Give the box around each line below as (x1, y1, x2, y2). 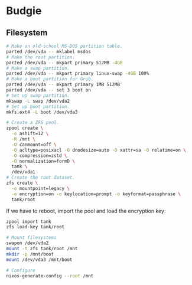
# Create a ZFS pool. (6, 120, 60, 126)
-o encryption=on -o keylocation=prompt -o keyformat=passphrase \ (11, 191, 181, 197)
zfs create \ (6, 180, 38, 186)
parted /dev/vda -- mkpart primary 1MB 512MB (6, 81, 120, 88)
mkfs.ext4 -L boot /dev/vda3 (6, 109, 78, 115)
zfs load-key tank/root (6, 224, 65, 230)
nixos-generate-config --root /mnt (6, 273, 94, 279)
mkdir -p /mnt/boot (6, 251, 54, 257)
